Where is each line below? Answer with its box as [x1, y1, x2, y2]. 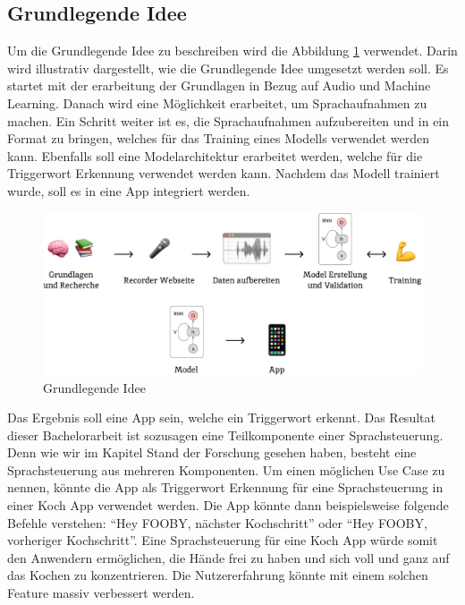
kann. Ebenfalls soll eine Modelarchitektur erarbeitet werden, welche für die [7, 146, 423, 165]
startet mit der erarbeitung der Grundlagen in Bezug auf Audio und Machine [7, 76, 431, 95]
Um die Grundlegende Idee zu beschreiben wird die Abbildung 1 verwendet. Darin [7, 41, 458, 60]
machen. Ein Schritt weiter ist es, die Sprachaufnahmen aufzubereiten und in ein [7, 111, 450, 130]
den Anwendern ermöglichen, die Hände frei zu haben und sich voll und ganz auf [7, 548, 450, 567]
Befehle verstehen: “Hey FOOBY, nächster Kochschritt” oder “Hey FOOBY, [7, 513, 427, 532]
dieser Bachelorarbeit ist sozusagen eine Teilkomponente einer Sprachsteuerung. [7, 425, 444, 444]
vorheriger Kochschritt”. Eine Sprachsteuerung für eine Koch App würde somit [7, 531, 438, 550]
